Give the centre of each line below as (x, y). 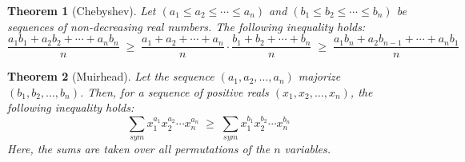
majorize (319, 76)
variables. (308, 148)
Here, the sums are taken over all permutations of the (139, 148)
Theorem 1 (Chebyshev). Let (82, 10)
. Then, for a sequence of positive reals (174, 91)
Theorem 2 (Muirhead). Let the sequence (111, 76)
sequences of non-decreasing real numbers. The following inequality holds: (186, 26)
